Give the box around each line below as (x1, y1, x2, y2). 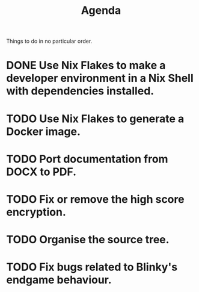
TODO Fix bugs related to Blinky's (6, 260, 178, 274)
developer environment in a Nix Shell (6, 72, 194, 85)
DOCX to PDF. (6, 165, 77, 178)
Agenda (81, 4, 121, 17)
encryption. (6, 205, 66, 219)
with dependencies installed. (6, 84, 155, 98)
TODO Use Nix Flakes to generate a (6, 112, 185, 125)
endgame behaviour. (6, 273, 112, 287)
